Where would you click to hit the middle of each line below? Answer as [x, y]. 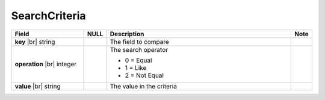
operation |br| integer [46, 64]
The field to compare [140, 42]
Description [127, 34]
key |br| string [35, 42]
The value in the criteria [144, 86]
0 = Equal [138, 60]
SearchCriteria [49, 16]
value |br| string [38, 86]
